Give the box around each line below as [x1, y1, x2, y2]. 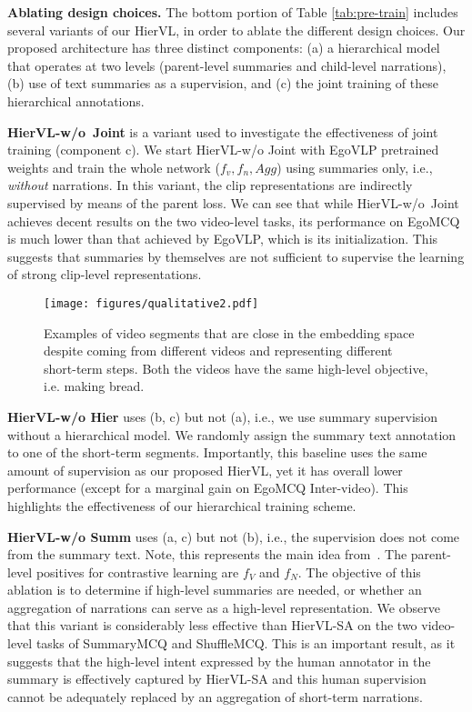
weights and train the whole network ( [7, 157, 220, 176]
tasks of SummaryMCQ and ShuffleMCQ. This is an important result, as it [35, 634, 456, 653]
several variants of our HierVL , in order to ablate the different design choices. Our [7, 20, 466, 39]
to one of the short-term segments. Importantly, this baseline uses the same [7, 443, 427, 462]
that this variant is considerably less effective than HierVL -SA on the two [7, 616, 417, 635]
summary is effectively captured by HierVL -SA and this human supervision [7, 669, 427, 688]
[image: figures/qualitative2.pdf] [44, 296, 259, 310]
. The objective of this [297, 562, 421, 581]
